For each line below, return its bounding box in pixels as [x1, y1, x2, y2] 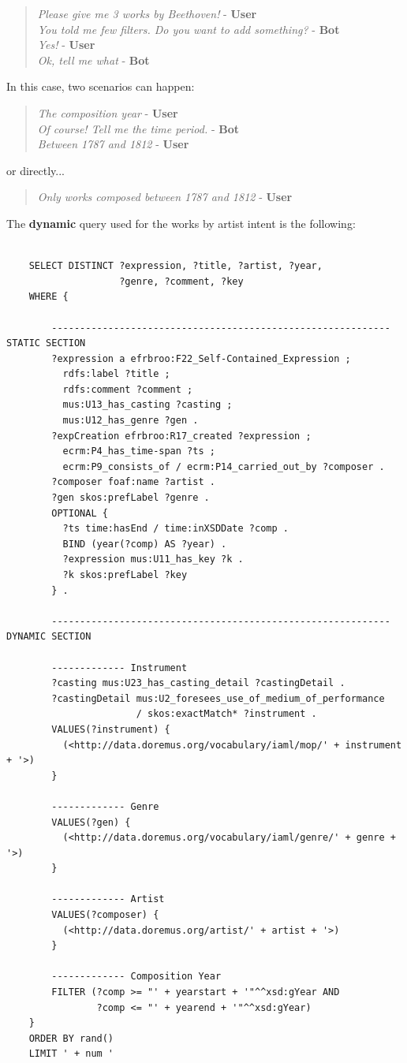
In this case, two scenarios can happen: [6, 78, 195, 95]
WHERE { [28, 291, 69, 303]
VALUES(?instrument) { [51, 723, 170, 735]
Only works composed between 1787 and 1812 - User [37, 188, 293, 205]
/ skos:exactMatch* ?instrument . [136, 708, 317, 720]
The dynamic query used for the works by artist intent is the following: [6, 214, 356, 231]
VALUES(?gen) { [51, 816, 131, 828]
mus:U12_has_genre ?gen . [62, 415, 199, 427]
